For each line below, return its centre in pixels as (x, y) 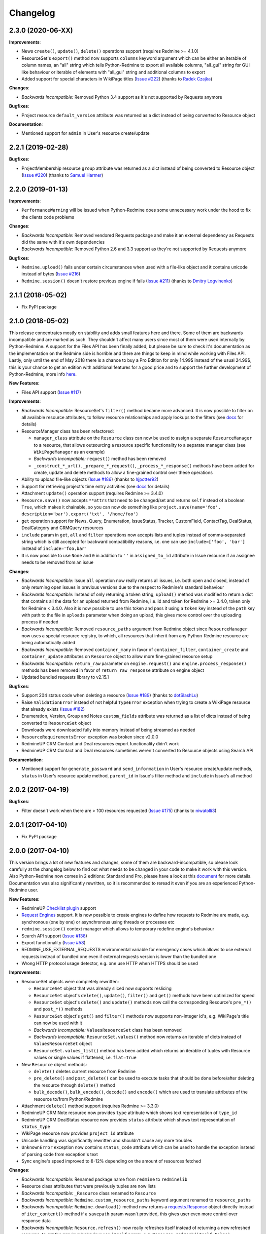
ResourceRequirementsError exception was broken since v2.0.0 (90, 737)
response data (36, 1221)
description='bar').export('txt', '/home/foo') (80, 514)
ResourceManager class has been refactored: (68, 431)
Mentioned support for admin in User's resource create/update (85, 133)
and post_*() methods (58, 1009)
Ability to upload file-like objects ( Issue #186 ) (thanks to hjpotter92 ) (90, 479)
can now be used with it (58, 1023)
